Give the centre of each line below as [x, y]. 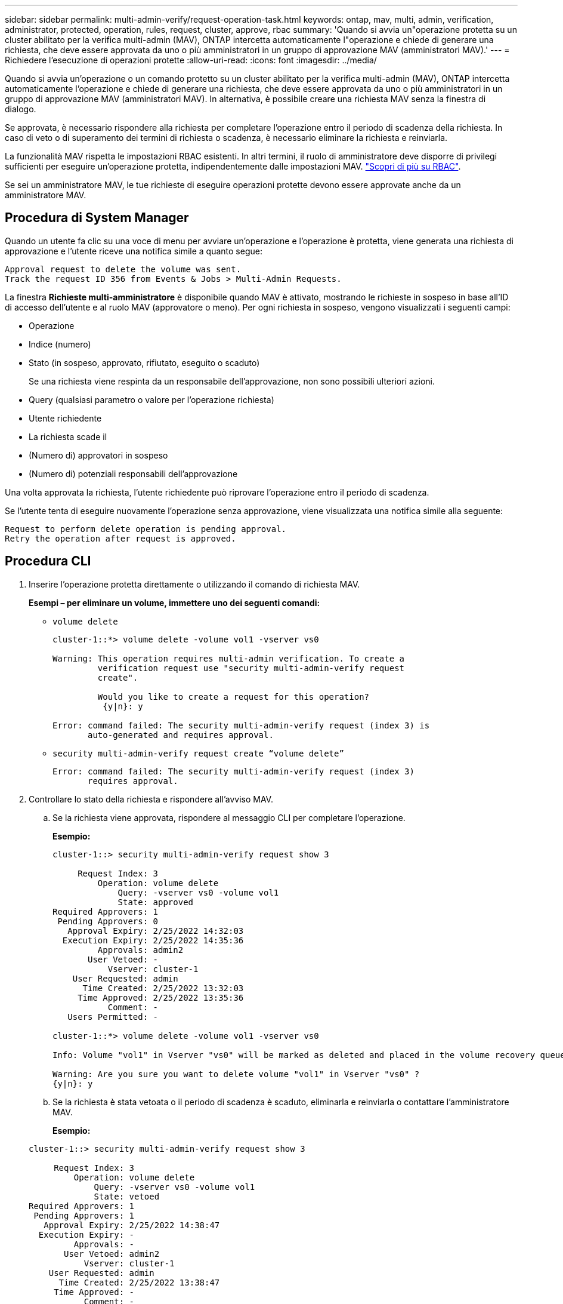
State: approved [156, 902]
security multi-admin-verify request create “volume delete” [198, 753]
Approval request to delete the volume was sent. [123, 269]
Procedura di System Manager [97, 218]
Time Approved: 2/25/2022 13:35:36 [161, 997]
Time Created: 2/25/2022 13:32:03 [163, 988]
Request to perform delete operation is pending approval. [146, 529]
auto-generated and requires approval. [181, 735]
